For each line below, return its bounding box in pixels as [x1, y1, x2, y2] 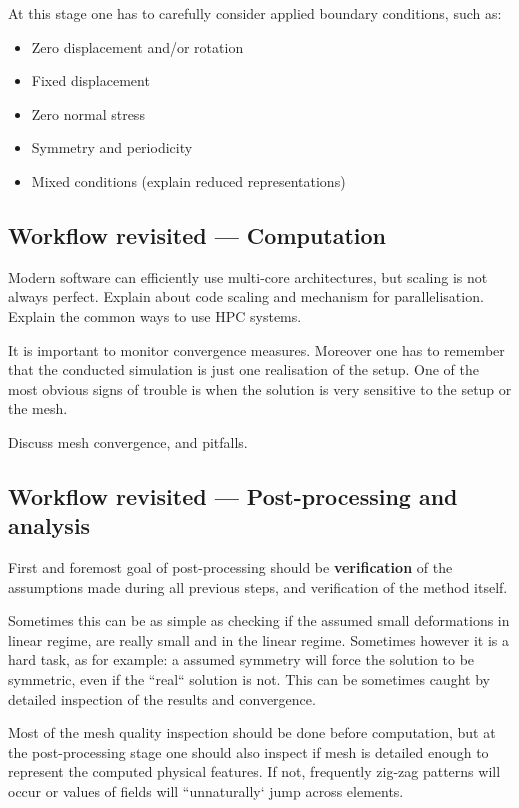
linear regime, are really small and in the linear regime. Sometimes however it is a [8, 629, 509, 650]
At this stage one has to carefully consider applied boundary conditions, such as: [8, 3, 502, 23]
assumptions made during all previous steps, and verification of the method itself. [8, 576, 508, 597]
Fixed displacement [31, 70, 150, 91]
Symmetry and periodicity [31, 137, 193, 158]
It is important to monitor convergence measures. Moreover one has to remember [8, 339, 505, 360]
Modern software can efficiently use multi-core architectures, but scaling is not [8, 266, 488, 287]
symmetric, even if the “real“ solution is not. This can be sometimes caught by [8, 669, 490, 690]
